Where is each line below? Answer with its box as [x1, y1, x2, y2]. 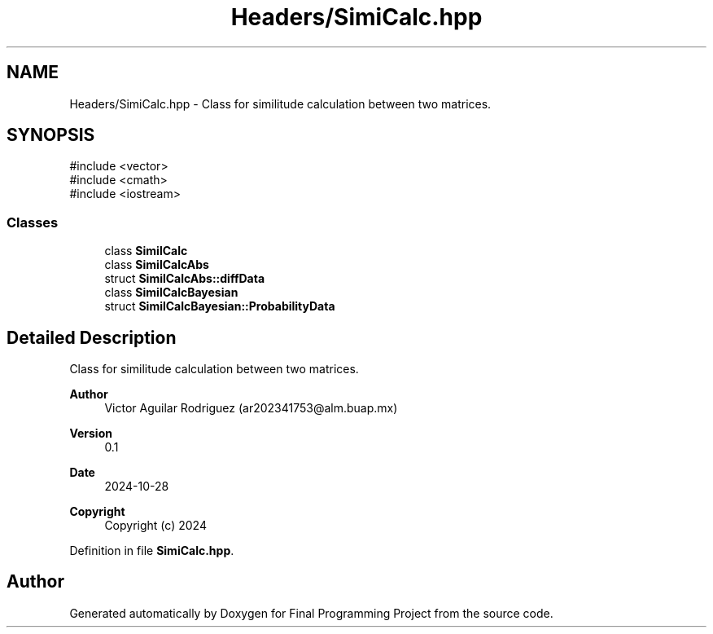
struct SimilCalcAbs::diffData [104, 271, 265, 286]
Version [69, 426, 112, 441]
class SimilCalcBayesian [104, 285, 238, 300]
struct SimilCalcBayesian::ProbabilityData [104, 299, 335, 314]
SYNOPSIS [7, 125, 95, 146]
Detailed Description [7, 327, 177, 348]
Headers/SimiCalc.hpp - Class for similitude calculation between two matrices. [69, 96, 492, 111]
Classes [7, 214, 59, 231]
